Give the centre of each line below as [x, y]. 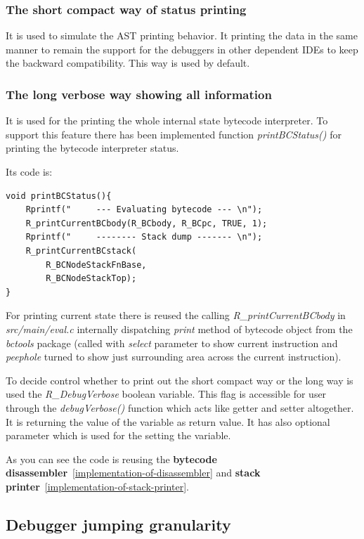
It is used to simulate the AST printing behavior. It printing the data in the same [182, 35]
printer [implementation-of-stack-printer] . [97, 486]
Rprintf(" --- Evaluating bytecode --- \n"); [144, 210]
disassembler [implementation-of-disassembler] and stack [133, 473]
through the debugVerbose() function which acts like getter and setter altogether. [180, 407]
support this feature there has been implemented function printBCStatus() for [174, 134]
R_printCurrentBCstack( [81, 251]
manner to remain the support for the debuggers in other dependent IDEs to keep [182, 49]
